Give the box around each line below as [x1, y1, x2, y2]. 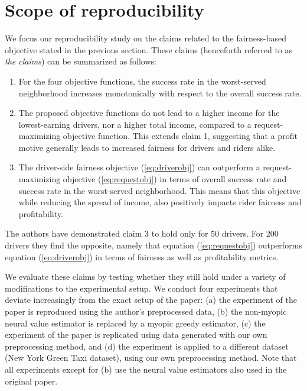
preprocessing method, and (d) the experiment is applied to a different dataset [5, 340, 289, 352]
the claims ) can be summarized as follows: [5, 55, 156, 67]
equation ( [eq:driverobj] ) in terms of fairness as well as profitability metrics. [5, 250, 279, 263]
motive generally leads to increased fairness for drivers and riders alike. [18, 141, 276, 153]
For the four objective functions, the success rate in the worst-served [18, 75, 266, 87]
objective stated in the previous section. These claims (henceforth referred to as [5, 43, 293, 56]
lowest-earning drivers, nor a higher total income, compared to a [18, 118, 252, 130]
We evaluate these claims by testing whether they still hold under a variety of [5, 270, 286, 283]
